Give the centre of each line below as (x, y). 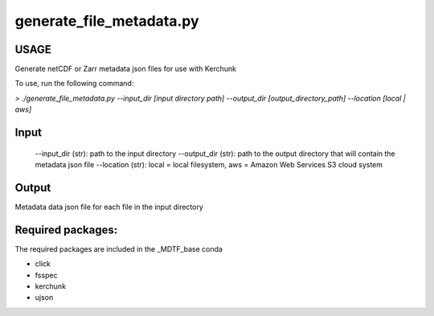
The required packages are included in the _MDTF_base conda (119, 248)
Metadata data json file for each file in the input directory (109, 207)
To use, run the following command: (74, 84)
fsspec (46, 275)
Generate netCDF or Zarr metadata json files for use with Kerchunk (126, 69)
